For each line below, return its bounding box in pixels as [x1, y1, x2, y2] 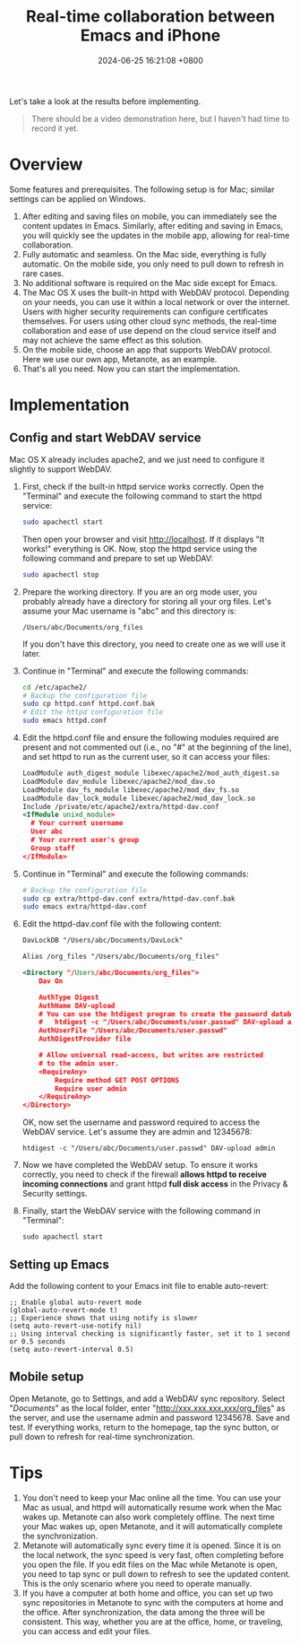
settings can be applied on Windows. [9, 193, 146, 204]
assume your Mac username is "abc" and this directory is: [21, 605, 237, 616]
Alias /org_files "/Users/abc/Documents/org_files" [21, 953, 219, 962]
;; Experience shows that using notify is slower [9, 1313, 199, 1322]
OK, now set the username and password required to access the [21, 1117, 261, 1127]
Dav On [39, 976, 64, 986]
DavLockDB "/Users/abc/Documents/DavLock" [21, 936, 184, 945]
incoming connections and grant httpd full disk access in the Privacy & [21, 1179, 288, 1189]
